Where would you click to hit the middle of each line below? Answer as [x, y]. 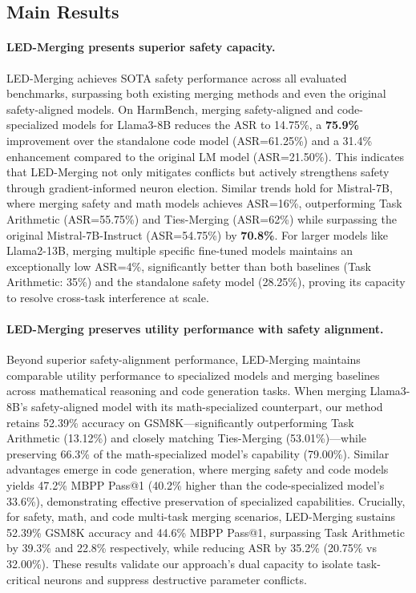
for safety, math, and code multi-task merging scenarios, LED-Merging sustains [201, 516]
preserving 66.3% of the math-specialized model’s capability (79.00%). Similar [198, 453]
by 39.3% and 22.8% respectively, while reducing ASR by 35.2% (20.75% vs [192, 548]
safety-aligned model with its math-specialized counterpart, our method [207, 407]
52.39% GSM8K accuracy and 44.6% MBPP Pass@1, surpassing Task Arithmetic [206, 532]
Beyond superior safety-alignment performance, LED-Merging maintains [184, 359]
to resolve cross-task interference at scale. [108, 297]
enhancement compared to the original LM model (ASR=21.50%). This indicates [206, 156]
